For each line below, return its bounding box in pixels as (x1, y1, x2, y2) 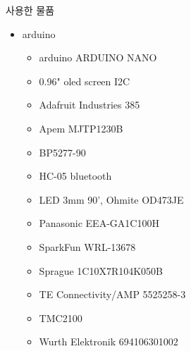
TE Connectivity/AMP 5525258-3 (39, 287, 186, 302)
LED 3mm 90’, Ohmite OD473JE (39, 192, 184, 207)
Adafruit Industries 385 (39, 97, 140, 112)
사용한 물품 (6, 3, 55, 17)
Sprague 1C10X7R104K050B (39, 263, 164, 278)
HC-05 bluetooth (39, 168, 112, 183)
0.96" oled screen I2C (39, 73, 130, 88)
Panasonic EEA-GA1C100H (39, 216, 159, 230)
